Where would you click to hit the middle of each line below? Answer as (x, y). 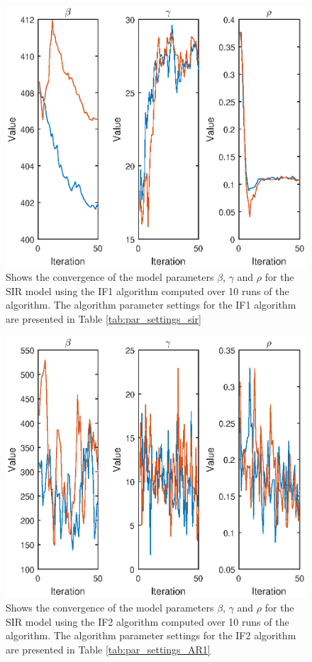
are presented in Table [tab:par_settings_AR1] (108, 649)
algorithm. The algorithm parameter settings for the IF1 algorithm (151, 305)
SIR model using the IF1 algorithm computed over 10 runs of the (147, 290)
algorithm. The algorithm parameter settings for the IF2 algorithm (151, 635)
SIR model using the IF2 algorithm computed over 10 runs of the (147, 621)
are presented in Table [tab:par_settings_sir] (104, 319)
